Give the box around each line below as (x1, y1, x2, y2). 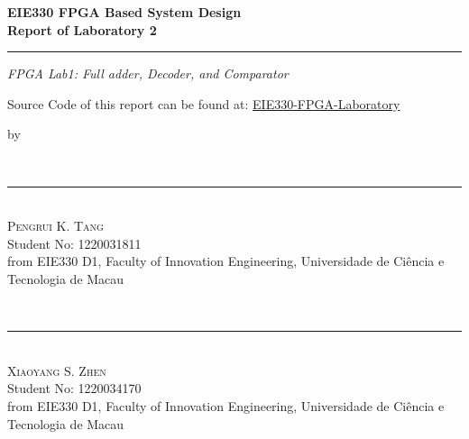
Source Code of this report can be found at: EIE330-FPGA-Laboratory (7, 94, 400, 113)
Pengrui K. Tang (7, 216, 104, 235)
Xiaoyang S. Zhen (7, 361, 106, 380)
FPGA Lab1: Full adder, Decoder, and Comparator (7, 64, 289, 83)
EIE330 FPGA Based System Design (7, 3, 242, 21)
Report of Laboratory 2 (7, 20, 157, 39)
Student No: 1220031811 (7, 233, 142, 252)
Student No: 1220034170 (7, 379, 142, 398)
